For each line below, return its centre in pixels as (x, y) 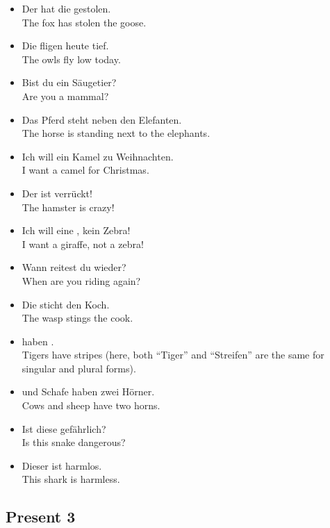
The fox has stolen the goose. (84, 22)
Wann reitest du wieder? (74, 267)
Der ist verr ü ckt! (57, 193)
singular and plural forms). (79, 368)
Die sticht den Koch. (66, 304)
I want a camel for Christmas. (85, 170)
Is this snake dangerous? (74, 442)
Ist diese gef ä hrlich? (64, 428)
